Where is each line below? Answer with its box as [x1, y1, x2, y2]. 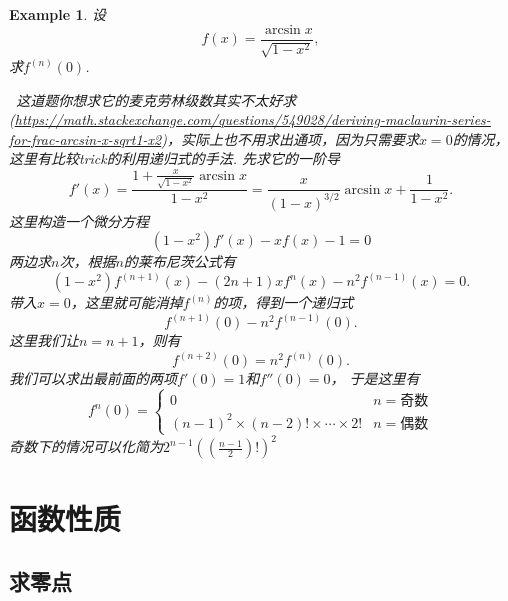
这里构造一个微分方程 [9, 210, 149, 231]
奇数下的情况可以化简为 [9, 436, 163, 457]
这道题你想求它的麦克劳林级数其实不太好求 [16, 89, 297, 110]
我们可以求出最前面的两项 [9, 368, 177, 389]
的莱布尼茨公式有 [123, 251, 236, 272]
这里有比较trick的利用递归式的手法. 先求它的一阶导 [9, 148, 341, 169]
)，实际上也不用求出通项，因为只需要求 [161, 128, 419, 149]
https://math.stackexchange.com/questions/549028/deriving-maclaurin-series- [14, 109, 491, 130]
